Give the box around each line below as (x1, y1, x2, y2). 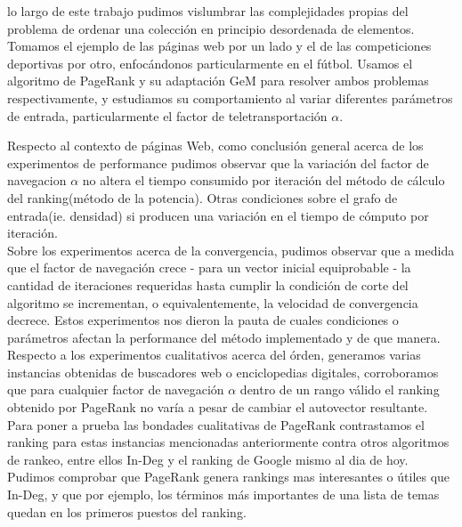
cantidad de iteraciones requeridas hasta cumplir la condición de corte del (7, 275, 409, 294)
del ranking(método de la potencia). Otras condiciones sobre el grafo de (7, 188, 398, 207)
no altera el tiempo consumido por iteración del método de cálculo (82, 171, 445, 190)
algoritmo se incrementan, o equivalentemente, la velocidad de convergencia (7, 293, 418, 312)
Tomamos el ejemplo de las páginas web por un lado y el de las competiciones (7, 36, 432, 55)
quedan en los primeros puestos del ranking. (7, 502, 247, 521)
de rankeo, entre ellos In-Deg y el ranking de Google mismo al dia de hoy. (7, 450, 409, 468)
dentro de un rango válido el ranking (239, 380, 440, 399)
